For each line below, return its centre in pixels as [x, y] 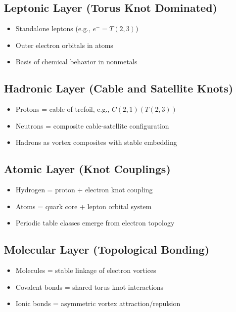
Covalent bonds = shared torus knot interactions [90, 287]
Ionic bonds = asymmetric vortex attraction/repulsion [98, 303]
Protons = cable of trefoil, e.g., [63, 109]
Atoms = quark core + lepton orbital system [84, 206]
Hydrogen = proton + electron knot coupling [84, 190]
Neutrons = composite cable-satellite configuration [92, 125]
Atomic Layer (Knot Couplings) [87, 169]
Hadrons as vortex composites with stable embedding [96, 142]
